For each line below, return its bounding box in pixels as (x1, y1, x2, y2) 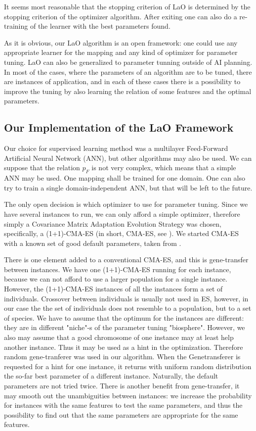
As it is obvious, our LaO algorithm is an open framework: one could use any (4, 37, 238, 48)
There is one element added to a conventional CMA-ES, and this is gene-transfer (4, 254, 249, 265)
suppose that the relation (4, 162, 80, 173)
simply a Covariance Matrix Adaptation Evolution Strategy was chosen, (4, 218, 222, 229)
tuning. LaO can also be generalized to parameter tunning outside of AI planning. (4, 56, 253, 67)
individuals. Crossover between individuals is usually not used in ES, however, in (4, 293, 249, 303)
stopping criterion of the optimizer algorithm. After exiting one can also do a (4, 11, 237, 21)
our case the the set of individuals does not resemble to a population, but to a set (4, 303, 252, 313)
